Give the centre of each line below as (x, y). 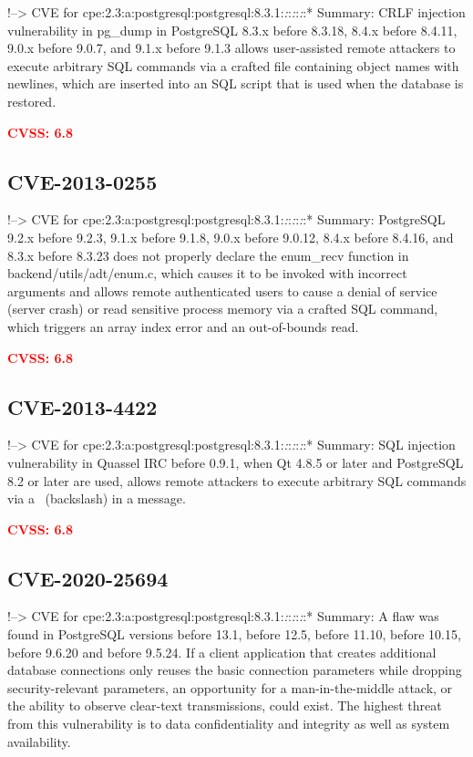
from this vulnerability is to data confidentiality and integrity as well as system (229, 724)
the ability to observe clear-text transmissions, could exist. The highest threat (225, 705)
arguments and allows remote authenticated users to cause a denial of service (222, 290)
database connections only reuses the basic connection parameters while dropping (235, 670)
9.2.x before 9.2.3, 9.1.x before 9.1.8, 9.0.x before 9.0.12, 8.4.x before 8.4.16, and (231, 237)
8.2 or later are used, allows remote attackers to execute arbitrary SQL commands (237, 480)
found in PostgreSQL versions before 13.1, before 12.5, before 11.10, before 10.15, (234, 634)
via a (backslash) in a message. (97, 498)
